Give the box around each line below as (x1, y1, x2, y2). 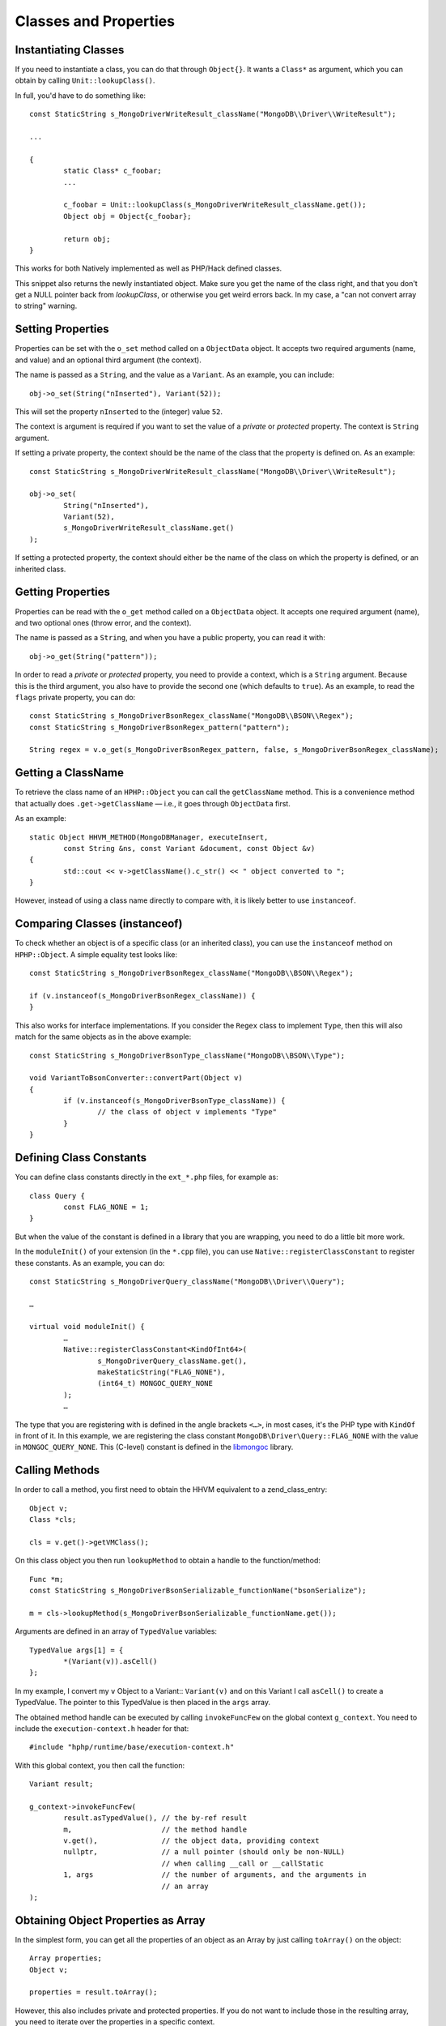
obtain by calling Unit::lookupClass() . (15, 75, 155, 85)
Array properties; (29, 1954, 103, 1963)
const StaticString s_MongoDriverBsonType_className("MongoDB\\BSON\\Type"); (29, 1050, 346, 1060)
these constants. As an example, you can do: (15, 1258, 165, 1267)
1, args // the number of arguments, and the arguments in (63, 1870, 367, 1879)
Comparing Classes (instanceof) (15, 917, 183, 931)
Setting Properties (15, 323, 109, 336)
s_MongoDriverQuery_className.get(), (97, 1356, 247, 1366)
